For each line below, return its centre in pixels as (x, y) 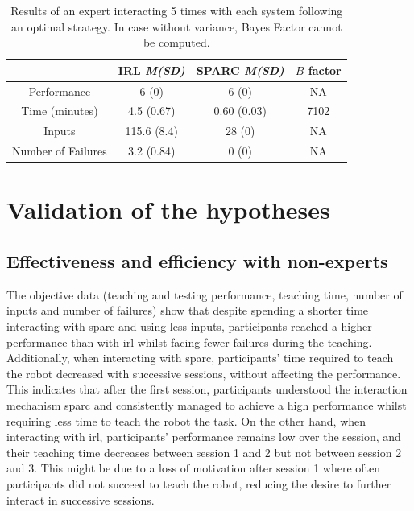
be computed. (176, 42)
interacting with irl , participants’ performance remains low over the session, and (204, 437)
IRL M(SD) (151, 70)
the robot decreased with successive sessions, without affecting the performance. (204, 373)
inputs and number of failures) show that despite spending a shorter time (188, 310)
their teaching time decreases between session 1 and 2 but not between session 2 (204, 452)
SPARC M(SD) (240, 70)
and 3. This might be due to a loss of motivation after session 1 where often (194, 468)
